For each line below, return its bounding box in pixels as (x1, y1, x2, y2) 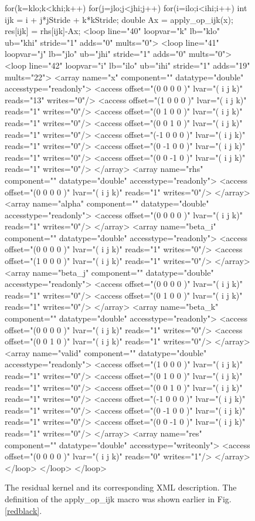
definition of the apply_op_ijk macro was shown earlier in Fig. (5, 492, 232, 505)
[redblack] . (5, 504, 42, 516)
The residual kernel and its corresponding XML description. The (5, 481, 237, 493)
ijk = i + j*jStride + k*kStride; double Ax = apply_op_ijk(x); (5, 13, 233, 25)
